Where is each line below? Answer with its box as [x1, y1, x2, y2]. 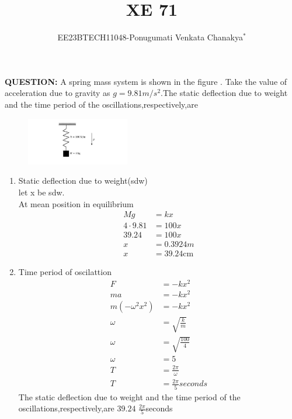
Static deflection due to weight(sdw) [18, 174, 148, 187]
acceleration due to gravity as [5, 87, 110, 99]
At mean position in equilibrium [18, 197, 134, 209]
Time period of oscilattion [18, 266, 112, 278]
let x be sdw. [18, 186, 65, 198]
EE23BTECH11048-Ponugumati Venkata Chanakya [57, 31, 243, 43]
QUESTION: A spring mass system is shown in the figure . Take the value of [5, 75, 287, 87]
